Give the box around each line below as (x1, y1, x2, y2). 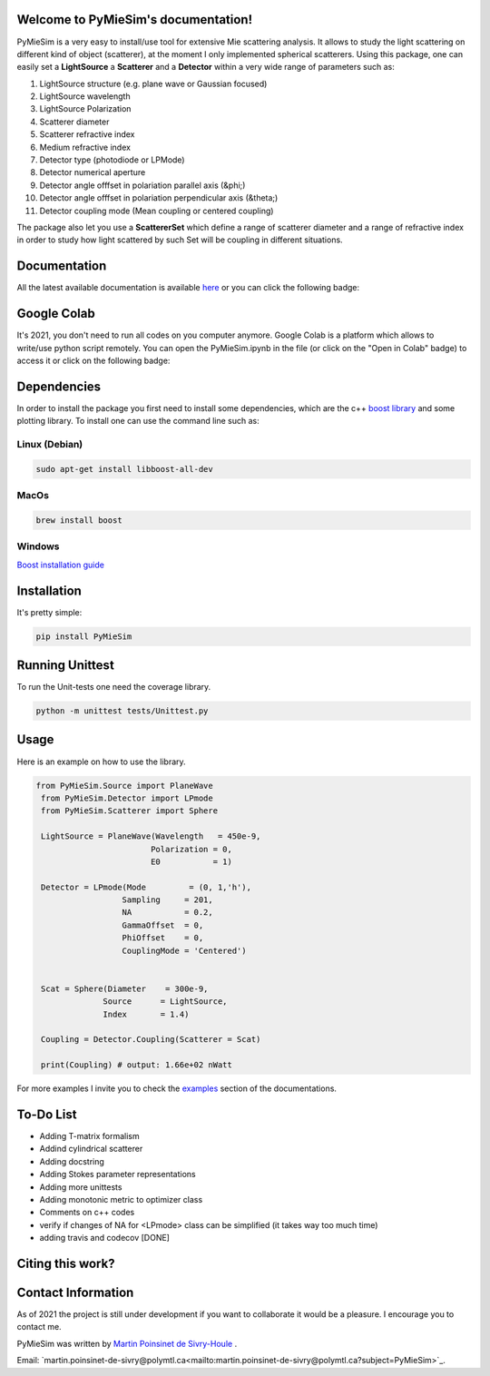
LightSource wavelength (39, 91, 131, 102)
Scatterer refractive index (39, 129, 135, 140)
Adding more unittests (39, 1181, 122, 1193)
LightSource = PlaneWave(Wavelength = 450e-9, (41, 831, 261, 841)
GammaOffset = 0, (122, 919, 204, 930)
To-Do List (16, 1106, 77, 1122)
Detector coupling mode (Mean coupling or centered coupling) (39, 205, 274, 216)
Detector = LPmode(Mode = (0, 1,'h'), (41, 881, 251, 892)
